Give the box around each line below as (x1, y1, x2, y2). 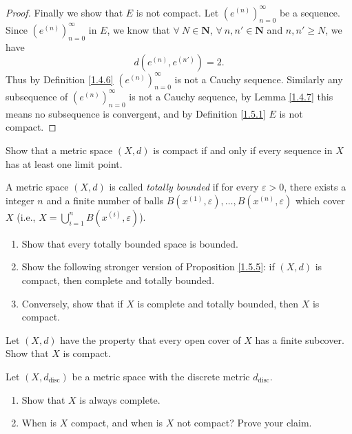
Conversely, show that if (21, 296, 123, 310)
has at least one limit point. (6, 156, 123, 171)
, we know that (107, 22, 170, 36)
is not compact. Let (136, 5, 219, 19)
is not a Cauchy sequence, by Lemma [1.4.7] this (129, 89, 333, 103)
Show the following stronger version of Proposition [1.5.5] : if (21, 259, 275, 274)
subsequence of (6, 89, 68, 103)
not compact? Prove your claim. (176, 415, 312, 430)
